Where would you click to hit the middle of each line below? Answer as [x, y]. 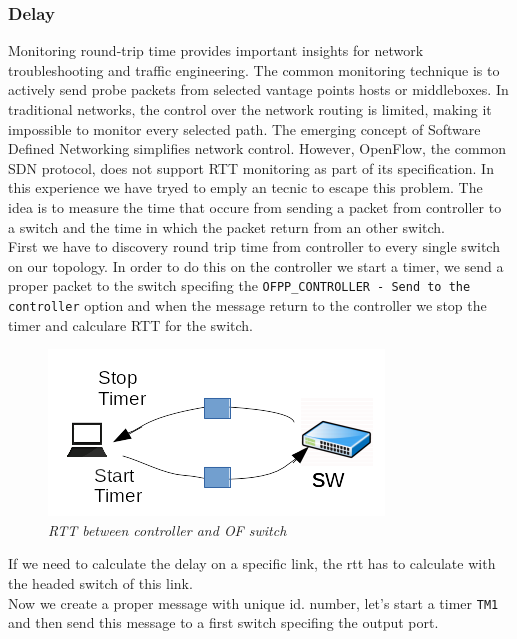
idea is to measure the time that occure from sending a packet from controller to [255, 206]
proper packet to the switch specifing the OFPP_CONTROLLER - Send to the [239, 285]
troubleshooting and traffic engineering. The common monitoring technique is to [254, 69]
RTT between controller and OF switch [167, 529]
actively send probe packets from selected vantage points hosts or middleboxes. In [258, 89]
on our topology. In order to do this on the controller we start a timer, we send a [256, 265]
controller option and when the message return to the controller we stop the [247, 305]
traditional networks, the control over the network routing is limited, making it [250, 109]
